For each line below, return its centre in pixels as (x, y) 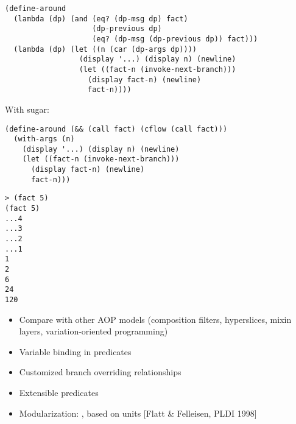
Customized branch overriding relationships (100, 372)
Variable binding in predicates (75, 351)
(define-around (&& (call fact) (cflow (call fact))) (116, 129)
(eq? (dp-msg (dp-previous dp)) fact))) (175, 39)
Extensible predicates (59, 393)
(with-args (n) (44, 139)
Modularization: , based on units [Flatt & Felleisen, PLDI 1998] (138, 413)
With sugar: (27, 109)
